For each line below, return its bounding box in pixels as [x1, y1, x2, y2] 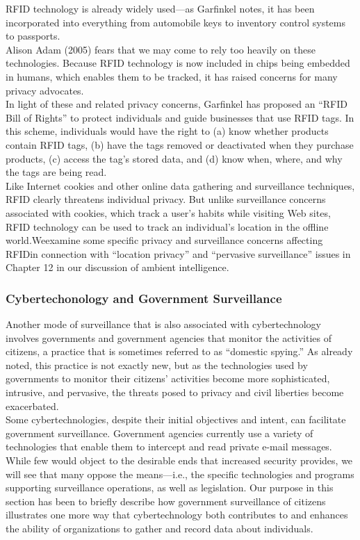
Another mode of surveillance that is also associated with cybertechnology [6, 317, 321, 332]
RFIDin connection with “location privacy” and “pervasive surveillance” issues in [6, 246, 351, 261]
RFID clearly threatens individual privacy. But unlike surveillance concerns [6, 192, 326, 206]
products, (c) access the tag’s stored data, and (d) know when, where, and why [6, 151, 343, 165]
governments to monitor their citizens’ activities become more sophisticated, [6, 371, 330, 386]
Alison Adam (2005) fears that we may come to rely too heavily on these [6, 42, 316, 56]
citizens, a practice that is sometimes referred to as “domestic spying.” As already [6, 344, 353, 359]
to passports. [6, 28, 60, 43]
